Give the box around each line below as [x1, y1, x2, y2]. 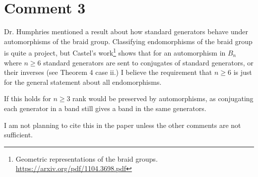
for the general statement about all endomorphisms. [4, 76, 162, 87]
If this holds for [4, 93, 51, 104]
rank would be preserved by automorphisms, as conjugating [72, 93, 254, 104]
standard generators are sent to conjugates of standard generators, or [43, 57, 254, 67]
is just [233, 67, 252, 77]
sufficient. [4, 129, 33, 140]
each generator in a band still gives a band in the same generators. [4, 103, 206, 113]
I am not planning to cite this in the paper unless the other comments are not [4, 119, 241, 130]
